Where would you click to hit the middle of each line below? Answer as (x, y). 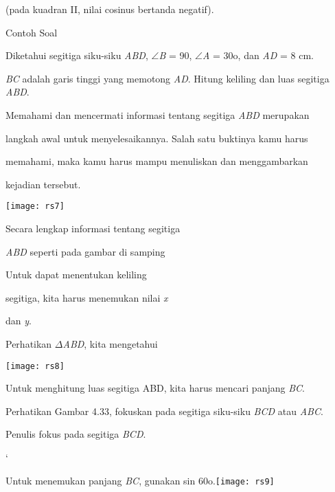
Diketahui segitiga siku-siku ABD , (77, 55)
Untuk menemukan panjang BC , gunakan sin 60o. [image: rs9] (140, 480)
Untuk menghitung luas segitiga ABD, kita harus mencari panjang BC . (155, 388)
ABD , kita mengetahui (110, 343)
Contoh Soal (32, 32)
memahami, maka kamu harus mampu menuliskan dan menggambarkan (157, 161)
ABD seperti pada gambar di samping (85, 251)
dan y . (19, 321)
